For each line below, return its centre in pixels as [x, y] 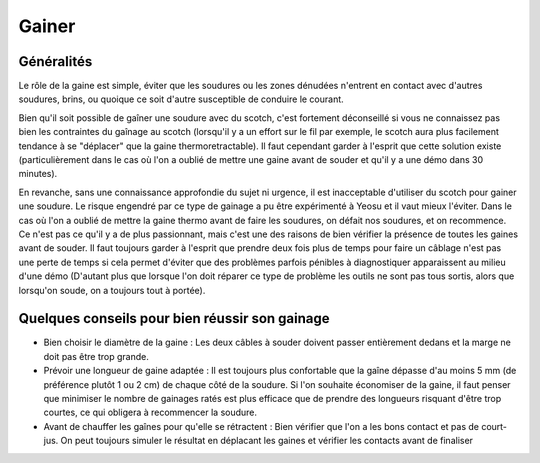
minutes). [38, 174]
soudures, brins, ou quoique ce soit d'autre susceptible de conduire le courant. [181, 99]
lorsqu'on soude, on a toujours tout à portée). [112, 290]
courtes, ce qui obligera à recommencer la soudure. [150, 412]
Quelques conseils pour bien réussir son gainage [174, 318]
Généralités [55, 61]
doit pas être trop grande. [96, 356]
